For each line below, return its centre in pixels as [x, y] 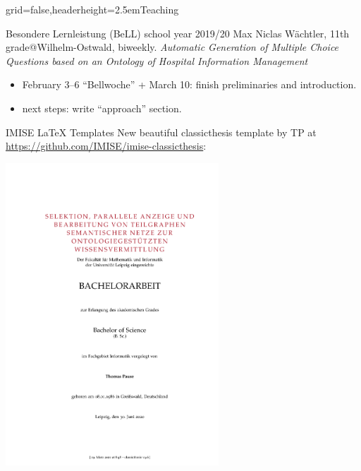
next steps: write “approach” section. [102, 108]
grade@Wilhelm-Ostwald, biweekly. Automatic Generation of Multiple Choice [172, 47]
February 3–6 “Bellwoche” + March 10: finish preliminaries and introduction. [189, 84]
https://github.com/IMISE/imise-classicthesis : [106, 146]
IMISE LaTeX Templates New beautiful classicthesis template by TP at [161, 132]
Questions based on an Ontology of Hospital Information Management [157, 60]
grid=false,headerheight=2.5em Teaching [92, 9]
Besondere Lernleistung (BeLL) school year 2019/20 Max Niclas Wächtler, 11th [178, 33]
